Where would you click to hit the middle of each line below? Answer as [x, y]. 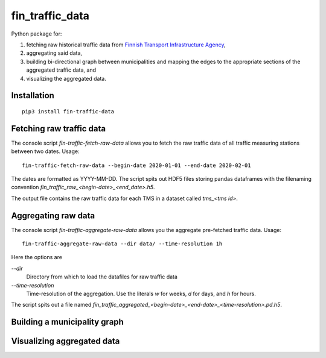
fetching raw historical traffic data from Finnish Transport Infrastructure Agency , [126, 45]
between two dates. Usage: [45, 151]
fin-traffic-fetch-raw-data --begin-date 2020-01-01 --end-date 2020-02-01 [136, 165]
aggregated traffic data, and [61, 70]
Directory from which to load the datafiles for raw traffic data [102, 277]
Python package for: [37, 34]
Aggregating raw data [53, 215]
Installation [33, 96]
